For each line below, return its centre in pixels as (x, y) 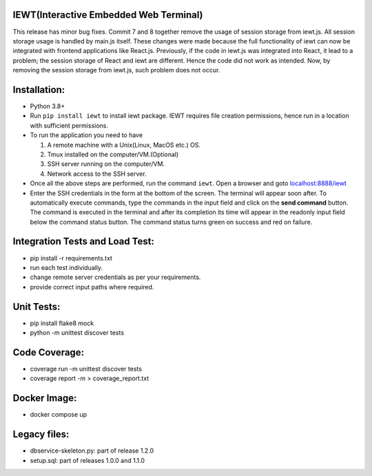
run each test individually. (66, 267)
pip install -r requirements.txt (71, 258)
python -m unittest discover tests (77, 333)
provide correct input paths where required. (92, 287)
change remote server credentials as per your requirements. (115, 277)
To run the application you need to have (86, 135)
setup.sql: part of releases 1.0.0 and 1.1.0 (87, 460)
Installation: (39, 90)
